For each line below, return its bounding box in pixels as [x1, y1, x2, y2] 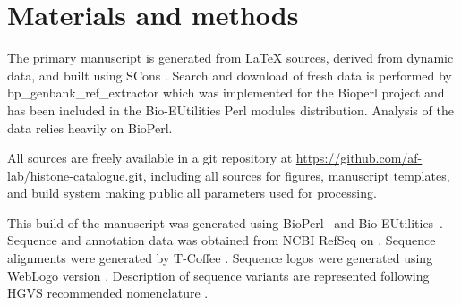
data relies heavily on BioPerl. [7, 118, 173, 137]
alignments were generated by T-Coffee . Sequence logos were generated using [7, 249, 433, 267]
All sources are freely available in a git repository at [7, 148, 293, 167]
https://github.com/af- [295, 148, 423, 167]
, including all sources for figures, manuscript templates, [142, 165, 450, 184]
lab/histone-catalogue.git [7, 165, 143, 184]
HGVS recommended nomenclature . [7, 284, 209, 302]
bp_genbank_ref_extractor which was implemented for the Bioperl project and [7, 83, 445, 102]
